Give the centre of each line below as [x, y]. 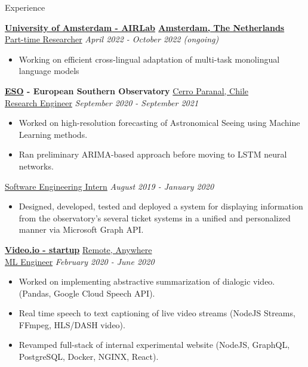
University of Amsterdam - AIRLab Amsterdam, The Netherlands [145, 27]
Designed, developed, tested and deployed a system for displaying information [161, 206]
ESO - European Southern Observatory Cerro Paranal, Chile [127, 90]
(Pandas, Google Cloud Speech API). [87, 293]
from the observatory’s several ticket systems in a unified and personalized [155, 218]
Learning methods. [53, 134]
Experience [25, 7]
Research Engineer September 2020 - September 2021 [102, 102]
